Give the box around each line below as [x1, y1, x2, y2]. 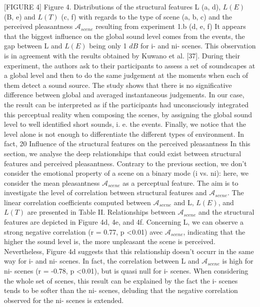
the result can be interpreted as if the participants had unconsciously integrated [4, 99, 249, 109]
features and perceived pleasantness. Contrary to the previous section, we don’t [4, 158, 247, 168]
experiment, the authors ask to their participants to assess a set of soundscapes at [4, 60, 255, 70]
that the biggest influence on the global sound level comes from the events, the [4, 30, 245, 41]
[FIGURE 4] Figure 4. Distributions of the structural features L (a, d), [4, 1, 221, 11]
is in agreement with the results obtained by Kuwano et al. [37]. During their [4, 50, 240, 60]
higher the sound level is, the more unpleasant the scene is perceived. [4, 236, 215, 247]
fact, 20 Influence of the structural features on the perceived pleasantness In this [4, 138, 250, 149]
